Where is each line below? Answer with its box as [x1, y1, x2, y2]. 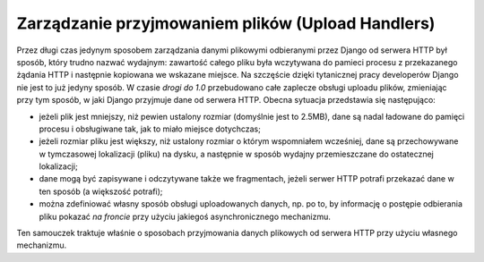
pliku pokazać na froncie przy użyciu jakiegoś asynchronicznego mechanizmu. [39, 211, 332, 222]
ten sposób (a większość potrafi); [39, 186, 163, 197]
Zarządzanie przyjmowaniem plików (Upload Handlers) [16, 13, 436, 33]
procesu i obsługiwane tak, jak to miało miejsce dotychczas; [39, 123, 262, 134]
